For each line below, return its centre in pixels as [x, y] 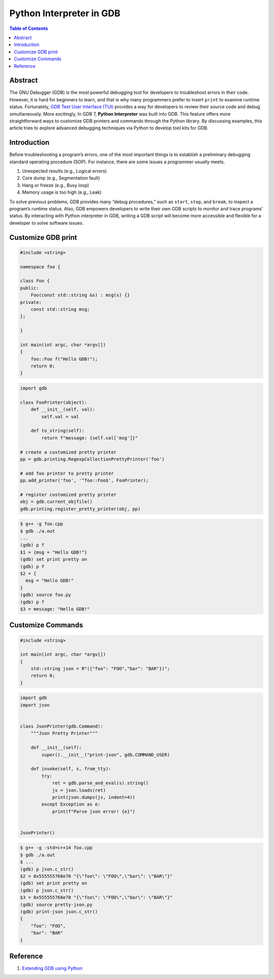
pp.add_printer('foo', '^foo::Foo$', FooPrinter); [84, 481]
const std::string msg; [60, 309]
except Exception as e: [71, 804]
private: [31, 302]
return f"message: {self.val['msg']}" [90, 438]
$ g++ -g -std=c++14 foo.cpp [56, 848]
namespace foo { [40, 267]
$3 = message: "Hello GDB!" [55, 609]
